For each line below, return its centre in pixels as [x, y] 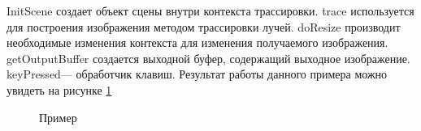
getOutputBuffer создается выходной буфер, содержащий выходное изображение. [208, 58]
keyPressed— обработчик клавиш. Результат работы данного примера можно [197, 74]
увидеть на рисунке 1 [59, 89]
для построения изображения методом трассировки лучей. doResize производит [204, 26]
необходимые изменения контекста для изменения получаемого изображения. [197, 42]
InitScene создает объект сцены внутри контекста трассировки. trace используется [210, 11]
